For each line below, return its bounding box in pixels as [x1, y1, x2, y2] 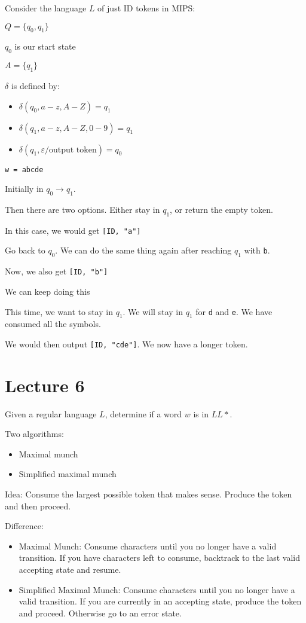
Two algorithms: [5, 427, 64, 440]
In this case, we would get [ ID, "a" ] [5, 224, 141, 236]
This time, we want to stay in [5, 305, 113, 317]
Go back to [5, 244, 45, 256]
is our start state [14, 40, 76, 53]
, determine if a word [105, 407, 182, 420]
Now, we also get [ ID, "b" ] [5, 265, 108, 277]
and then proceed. [5, 499, 71, 512]
